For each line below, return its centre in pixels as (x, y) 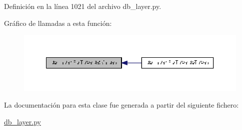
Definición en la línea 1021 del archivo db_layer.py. (83, 6)
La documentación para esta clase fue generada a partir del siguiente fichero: (121, 105)
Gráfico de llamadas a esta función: (58, 23)
